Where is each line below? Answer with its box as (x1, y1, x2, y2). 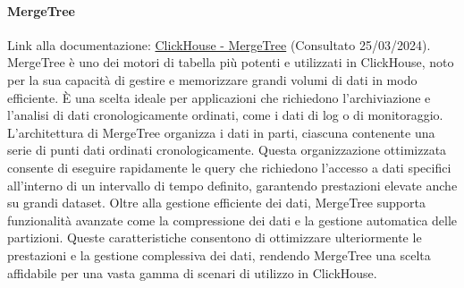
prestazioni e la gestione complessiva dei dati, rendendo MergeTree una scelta (7, 245, 431, 264)
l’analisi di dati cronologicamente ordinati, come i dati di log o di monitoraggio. (7, 106, 443, 124)
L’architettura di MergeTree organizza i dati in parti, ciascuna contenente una (7, 123, 435, 141)
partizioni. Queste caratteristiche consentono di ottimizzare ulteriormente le (7, 228, 422, 247)
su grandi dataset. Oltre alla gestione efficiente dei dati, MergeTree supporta (7, 193, 426, 212)
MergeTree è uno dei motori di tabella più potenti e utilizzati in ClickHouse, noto (7, 53, 454, 72)
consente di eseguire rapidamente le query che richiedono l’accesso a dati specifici (7, 157, 451, 176)
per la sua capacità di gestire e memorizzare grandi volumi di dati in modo (7, 70, 418, 89)
